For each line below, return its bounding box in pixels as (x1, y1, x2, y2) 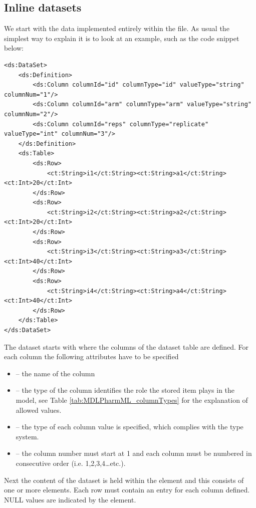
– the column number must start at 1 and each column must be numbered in (16, 448, 252, 458)
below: (4, 43, 24, 53)
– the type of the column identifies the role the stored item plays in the (16, 385, 235, 395)
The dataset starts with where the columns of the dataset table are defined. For (4, 341, 248, 352)
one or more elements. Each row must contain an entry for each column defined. (4, 484, 250, 495)
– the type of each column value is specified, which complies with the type (16, 421, 243, 432)
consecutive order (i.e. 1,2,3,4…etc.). (16, 457, 126, 468)
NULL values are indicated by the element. (4, 494, 136, 504)
